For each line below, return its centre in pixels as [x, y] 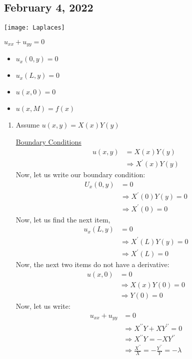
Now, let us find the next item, [63, 219]
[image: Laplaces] [34, 28]
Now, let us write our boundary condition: [80, 174]
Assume [27, 125]
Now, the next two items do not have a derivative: [92, 264]
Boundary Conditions [48, 141]
